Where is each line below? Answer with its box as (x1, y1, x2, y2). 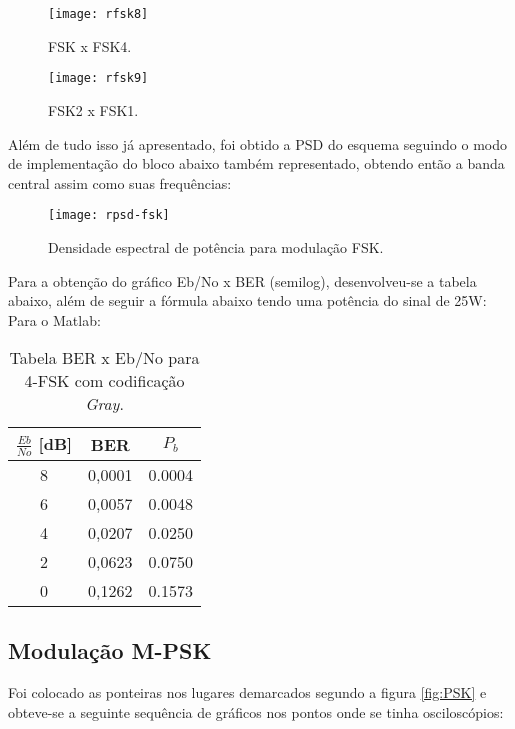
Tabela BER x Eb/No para (9, 346, 200, 370)
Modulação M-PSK (8, 635, 212, 666)
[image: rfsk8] (48, 7, 149, 21)
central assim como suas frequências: (8, 172, 232, 193)
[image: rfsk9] (48, 71, 149, 86)
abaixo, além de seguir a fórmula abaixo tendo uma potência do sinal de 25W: (8, 290, 487, 311)
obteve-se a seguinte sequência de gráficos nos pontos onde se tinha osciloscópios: (8, 701, 504, 722)
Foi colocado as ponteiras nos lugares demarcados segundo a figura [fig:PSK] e (8, 682, 487, 703)
